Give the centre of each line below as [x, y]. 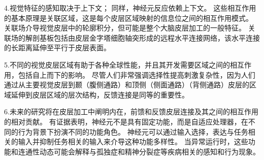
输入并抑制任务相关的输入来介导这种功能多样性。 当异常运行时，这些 [133, 141]
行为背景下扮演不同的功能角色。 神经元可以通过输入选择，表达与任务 [133, 131]
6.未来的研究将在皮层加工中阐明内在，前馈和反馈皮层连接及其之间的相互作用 [131, 111]
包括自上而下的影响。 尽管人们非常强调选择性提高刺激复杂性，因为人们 [137, 74]
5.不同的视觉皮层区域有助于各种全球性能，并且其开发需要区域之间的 [117, 64]
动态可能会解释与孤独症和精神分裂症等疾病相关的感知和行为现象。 [150, 151]
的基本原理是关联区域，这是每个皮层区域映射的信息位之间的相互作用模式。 [128, 18]
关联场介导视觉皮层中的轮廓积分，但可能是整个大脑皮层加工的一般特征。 [125, 28]
